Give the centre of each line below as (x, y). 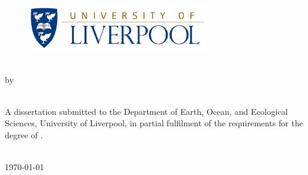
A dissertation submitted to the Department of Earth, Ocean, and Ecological (146, 111)
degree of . (24, 134)
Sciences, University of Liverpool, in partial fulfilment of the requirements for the (154, 123)
